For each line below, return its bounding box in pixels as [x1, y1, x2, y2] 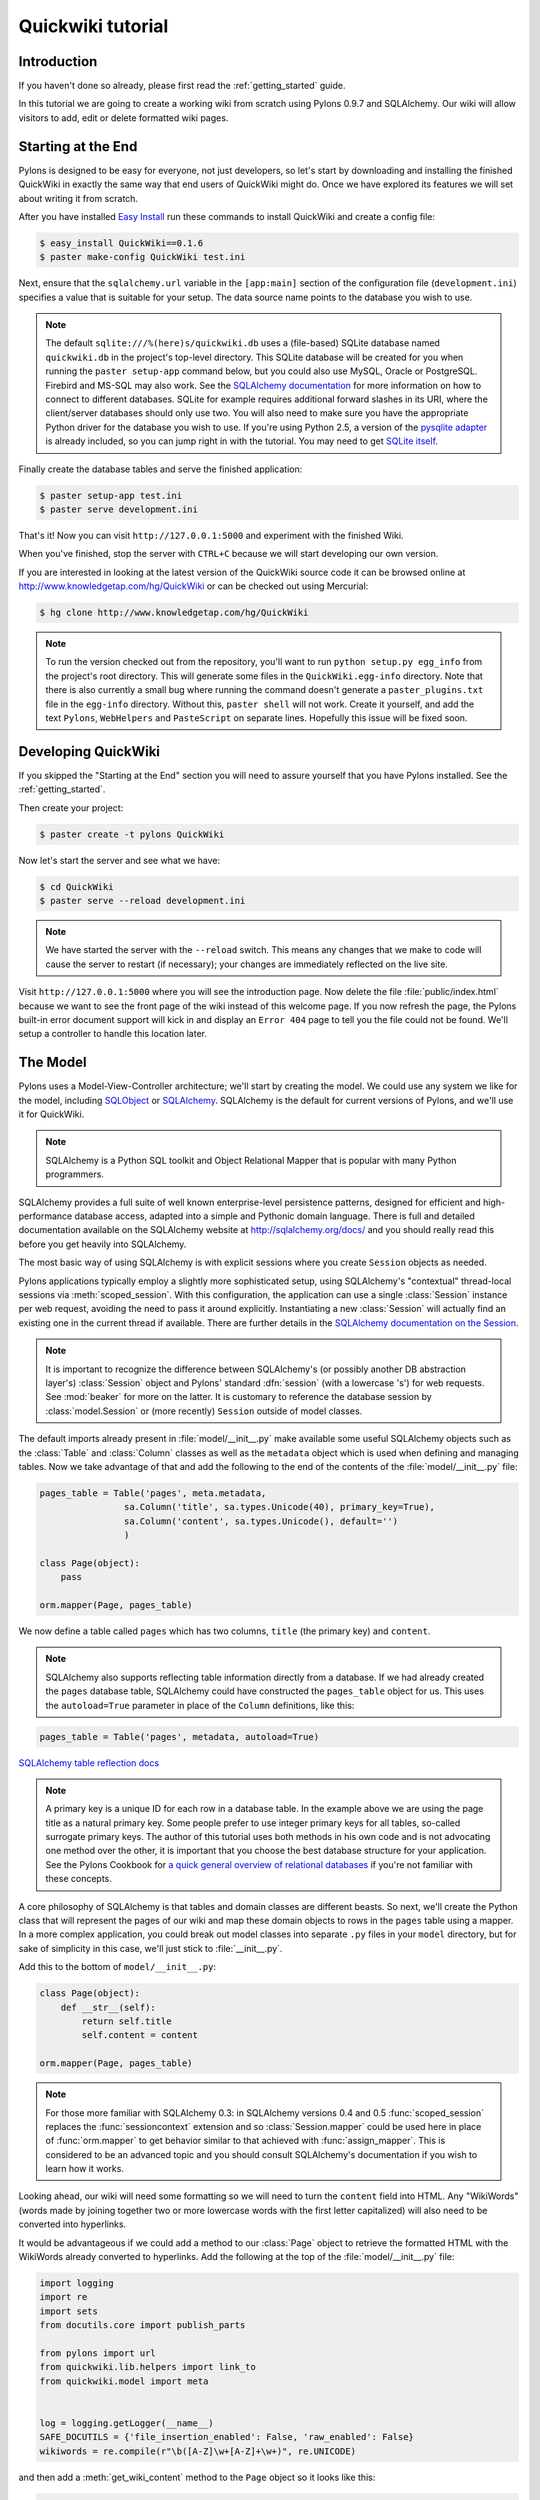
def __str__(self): [60, 2001, 157, 2013]
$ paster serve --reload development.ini [39, 895, 246, 907]
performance [18, 1210, 73, 1222]
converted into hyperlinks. [18, 2218, 127, 2230]
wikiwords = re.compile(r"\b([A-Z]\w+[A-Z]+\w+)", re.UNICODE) [39, 2445, 357, 2457]
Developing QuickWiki [18, 743, 160, 760]
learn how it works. [45, 2163, 125, 2175]
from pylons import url [39, 2347, 157, 2359]
